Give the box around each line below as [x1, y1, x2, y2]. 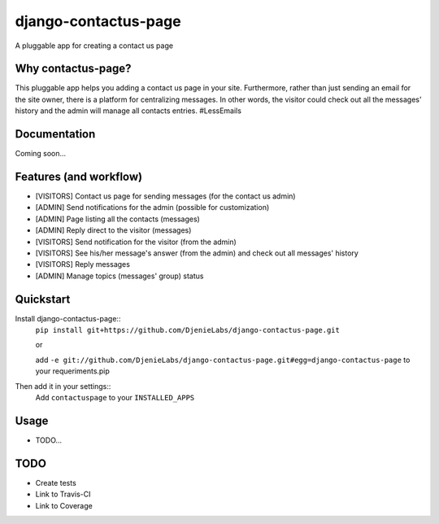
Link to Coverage [35, 500, 93, 510]
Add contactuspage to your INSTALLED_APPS [35, 393, 195, 403]
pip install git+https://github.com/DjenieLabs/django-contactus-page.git [35, 325, 341, 335]
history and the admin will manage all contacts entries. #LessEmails [15, 106, 241, 116]
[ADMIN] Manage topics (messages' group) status [35, 271, 204, 281]
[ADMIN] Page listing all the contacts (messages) [35, 214, 201, 224]
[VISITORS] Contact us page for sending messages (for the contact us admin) [35, 191, 296, 201]
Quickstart [15, 292, 71, 306]
